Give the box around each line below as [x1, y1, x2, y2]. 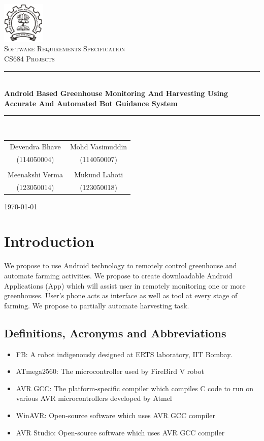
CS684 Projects [4, 53, 55, 64]
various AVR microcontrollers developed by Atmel [16, 393, 172, 403]
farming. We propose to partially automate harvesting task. [4, 300, 189, 310]
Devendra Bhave [10, 141, 61, 151]
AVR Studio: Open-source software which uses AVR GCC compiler [16, 427, 225, 437]
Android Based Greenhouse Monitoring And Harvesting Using [4, 88, 228, 99]
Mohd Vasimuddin [70, 141, 127, 151]
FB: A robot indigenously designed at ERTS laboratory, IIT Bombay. [16, 349, 233, 359]
